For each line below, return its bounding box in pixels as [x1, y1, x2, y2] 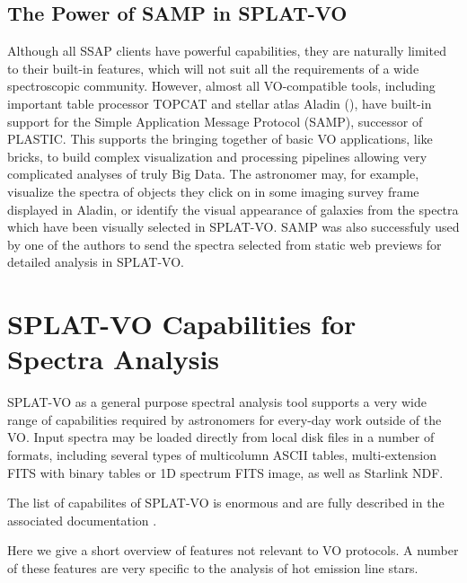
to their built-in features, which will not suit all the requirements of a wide [7, 58, 419, 77]
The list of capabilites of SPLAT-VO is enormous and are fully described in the [7, 493, 445, 512]
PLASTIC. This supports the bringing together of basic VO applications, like [7, 129, 433, 148]
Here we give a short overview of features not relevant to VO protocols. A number [7, 541, 459, 560]
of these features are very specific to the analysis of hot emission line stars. [7, 558, 419, 577]
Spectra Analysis [7, 340, 220, 377]
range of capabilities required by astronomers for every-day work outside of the [7, 410, 442, 428]
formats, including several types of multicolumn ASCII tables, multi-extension [7, 446, 437, 464]
